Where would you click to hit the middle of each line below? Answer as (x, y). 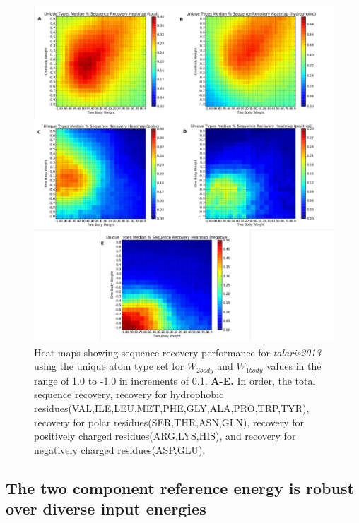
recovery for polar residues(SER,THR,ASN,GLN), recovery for (169, 422)
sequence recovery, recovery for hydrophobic (129, 394)
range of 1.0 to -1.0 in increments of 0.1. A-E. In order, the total (175, 380)
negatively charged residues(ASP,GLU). (120, 449)
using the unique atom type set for (109, 366)
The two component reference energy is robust (180, 487)
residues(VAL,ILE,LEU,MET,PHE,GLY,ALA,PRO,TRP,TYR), (172, 408)
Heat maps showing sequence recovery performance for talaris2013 (177, 352)
